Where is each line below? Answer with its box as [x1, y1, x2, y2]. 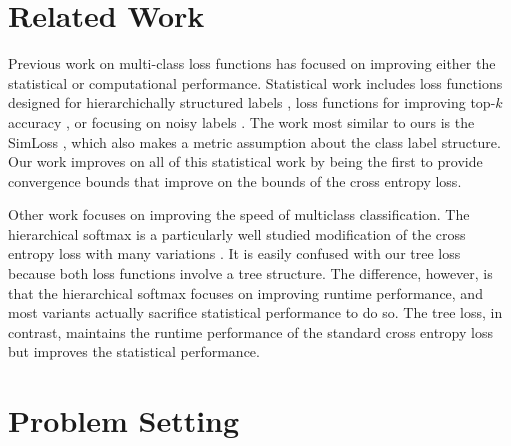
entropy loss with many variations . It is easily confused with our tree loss [8, 243, 461, 264]
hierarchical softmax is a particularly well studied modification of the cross [8, 223, 466, 244]
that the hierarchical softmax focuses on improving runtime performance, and [8, 282, 483, 303]
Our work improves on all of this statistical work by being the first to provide [8, 151, 483, 172]
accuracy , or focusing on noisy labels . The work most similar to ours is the [8, 111, 475, 132]
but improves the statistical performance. [8, 341, 260, 362]
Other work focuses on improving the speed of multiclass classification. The [8, 204, 470, 225]
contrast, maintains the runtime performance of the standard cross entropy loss [8, 321, 493, 342]
